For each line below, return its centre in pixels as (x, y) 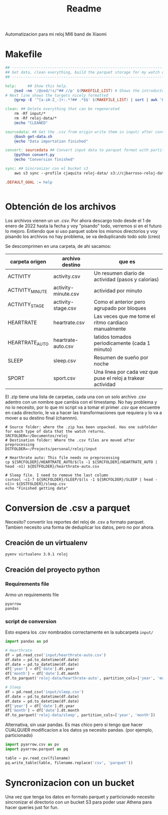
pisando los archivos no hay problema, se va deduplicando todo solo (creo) (83, 236)
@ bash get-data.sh (33, 136)
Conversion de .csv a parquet (68, 508)
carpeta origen (28, 261)
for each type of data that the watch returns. (56, 431)
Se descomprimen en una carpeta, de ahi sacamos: (58, 246)
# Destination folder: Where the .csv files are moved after (70, 440)
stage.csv (65, 308)
